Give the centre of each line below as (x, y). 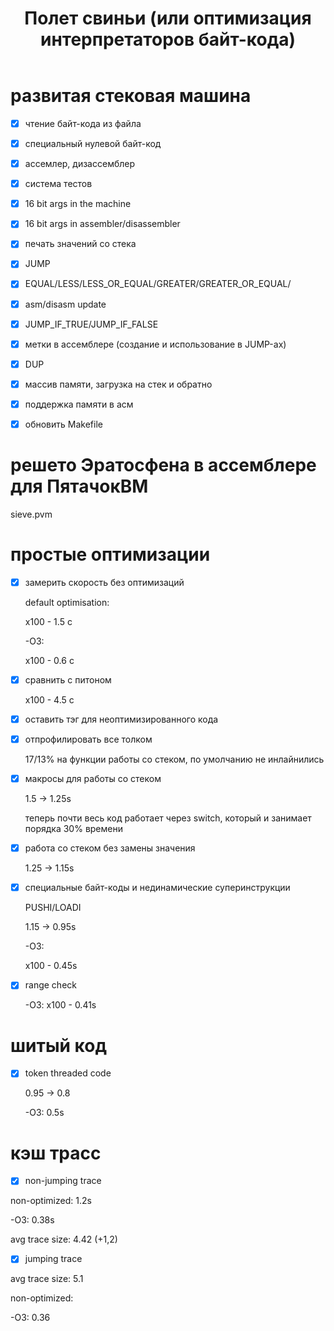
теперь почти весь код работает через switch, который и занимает (168, 818)
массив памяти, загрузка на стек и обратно (118, 384)
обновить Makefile (63, 424)
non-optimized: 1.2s (51, 1201)
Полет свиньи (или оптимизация (168, 18)
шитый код (58, 1045)
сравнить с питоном (68, 679)
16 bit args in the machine (78, 204)
